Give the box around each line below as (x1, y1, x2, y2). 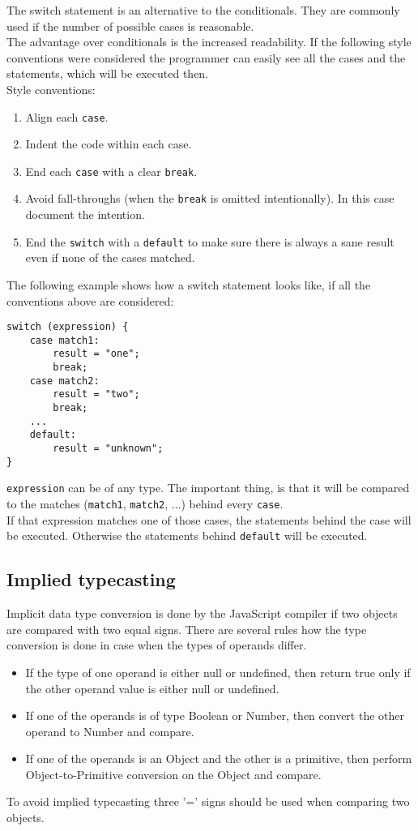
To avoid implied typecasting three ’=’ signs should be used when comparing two (6, 793, 410, 810)
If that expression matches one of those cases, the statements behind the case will (6, 511, 412, 528)
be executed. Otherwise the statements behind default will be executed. (6, 527, 368, 544)
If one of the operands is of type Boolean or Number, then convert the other (25, 707, 405, 724)
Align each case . (25, 108, 109, 125)
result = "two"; (53, 388, 140, 401)
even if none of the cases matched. (25, 249, 195, 266)
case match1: (29, 334, 100, 346)
